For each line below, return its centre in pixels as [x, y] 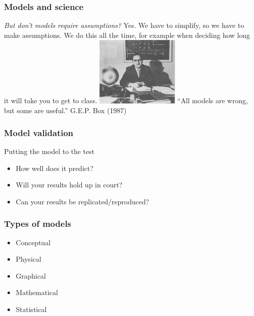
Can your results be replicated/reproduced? [82, 201]
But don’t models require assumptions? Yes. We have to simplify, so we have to [124, 25]
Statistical [31, 309]
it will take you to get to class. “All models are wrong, [126, 100]
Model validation [39, 132]
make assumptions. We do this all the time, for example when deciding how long [127, 35]
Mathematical [37, 292]
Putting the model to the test [49, 151]
